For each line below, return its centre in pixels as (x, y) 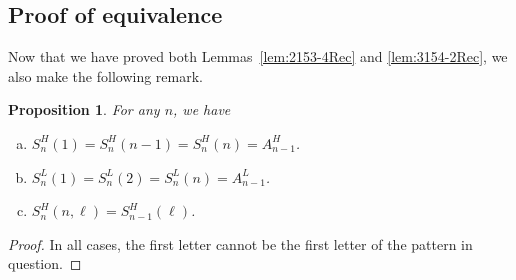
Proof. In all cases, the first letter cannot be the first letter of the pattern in (240, 243)
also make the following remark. (105, 75)
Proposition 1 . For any (84, 109)
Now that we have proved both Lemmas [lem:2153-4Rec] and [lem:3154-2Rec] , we (258, 56)
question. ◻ (45, 263)
